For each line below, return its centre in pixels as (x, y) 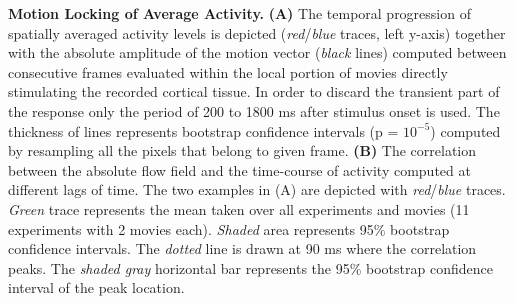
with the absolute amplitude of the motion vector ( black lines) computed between (257, 52)
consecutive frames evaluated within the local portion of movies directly (228, 71)
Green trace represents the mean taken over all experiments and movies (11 (239, 208)
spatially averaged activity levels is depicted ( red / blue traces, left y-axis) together (257, 32)
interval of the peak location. (96, 287)
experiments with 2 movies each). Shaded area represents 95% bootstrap (229, 228)
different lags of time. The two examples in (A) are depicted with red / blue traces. (257, 189)
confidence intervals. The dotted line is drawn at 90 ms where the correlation (242, 248)
